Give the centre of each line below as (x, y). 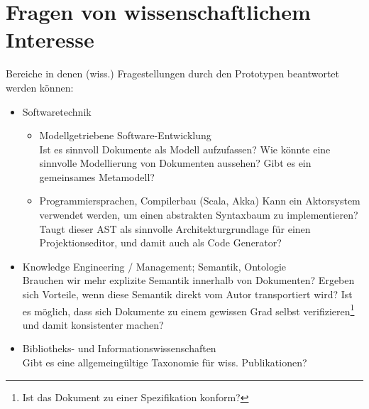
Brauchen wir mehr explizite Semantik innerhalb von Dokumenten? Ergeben (188, 280)
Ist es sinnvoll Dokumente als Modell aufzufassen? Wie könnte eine (185, 149)
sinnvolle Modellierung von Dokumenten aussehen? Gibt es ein (175, 163)
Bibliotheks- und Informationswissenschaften (119, 348)
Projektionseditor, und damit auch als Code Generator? (160, 242)
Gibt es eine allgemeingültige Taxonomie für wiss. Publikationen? (165, 362)
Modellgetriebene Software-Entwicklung (125, 135)
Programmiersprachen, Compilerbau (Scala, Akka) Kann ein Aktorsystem (200, 201)
